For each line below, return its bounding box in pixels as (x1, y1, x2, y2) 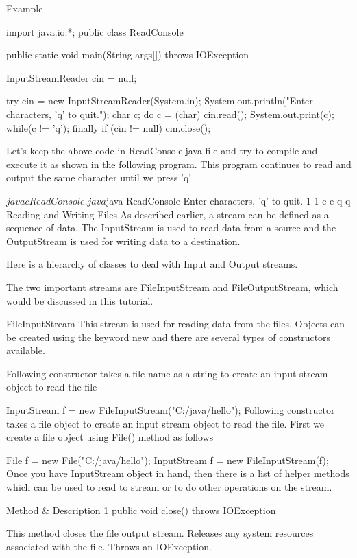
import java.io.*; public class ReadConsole (6, 24, 184, 38)
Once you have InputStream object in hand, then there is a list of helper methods (6, 466, 349, 480)
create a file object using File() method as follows (6, 430, 214, 444)
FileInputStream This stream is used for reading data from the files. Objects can (6, 316, 345, 331)
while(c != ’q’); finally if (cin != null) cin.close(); (6, 120, 211, 135)
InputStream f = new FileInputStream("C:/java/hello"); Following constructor (6, 403, 335, 417)
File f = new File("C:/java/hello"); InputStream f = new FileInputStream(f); (6, 452, 329, 467)
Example (6, 1, 43, 15)
